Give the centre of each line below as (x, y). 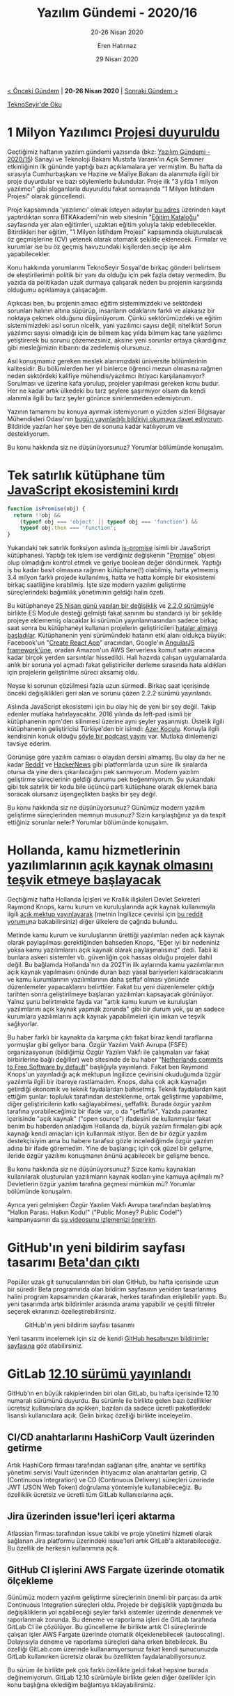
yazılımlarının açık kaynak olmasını (110, 865)
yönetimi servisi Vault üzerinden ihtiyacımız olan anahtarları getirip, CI (107, 1472)
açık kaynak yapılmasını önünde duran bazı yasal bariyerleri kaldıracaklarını (115, 972)
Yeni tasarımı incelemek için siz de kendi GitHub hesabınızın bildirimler (108, 1339)
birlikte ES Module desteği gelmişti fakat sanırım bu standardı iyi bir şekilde (115, 613)
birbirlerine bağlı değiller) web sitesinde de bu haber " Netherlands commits (115, 1060)
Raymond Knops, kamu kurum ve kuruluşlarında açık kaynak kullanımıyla (111, 907)
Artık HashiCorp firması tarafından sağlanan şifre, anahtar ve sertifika (107, 1465)
